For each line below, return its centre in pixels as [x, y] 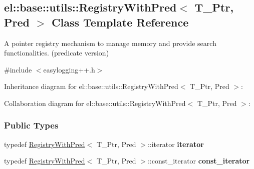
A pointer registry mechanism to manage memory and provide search [110, 43]
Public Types [31, 125]
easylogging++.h [69, 69]
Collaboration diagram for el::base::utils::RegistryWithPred [95, 103]
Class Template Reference [120, 22]
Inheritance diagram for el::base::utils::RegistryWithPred [91, 86]
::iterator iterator [176, 144]
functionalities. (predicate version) [57, 53]
